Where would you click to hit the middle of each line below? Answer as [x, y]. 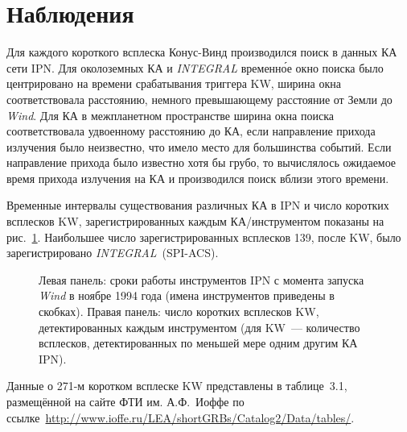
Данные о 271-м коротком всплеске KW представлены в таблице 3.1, [177, 386]
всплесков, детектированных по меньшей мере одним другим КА [198, 343]
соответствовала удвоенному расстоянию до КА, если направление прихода [191, 131]
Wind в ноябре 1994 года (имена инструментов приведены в [187, 295]
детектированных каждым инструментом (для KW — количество [199, 327]
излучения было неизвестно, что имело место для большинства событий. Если [199, 146]
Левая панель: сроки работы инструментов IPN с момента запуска [201, 279]
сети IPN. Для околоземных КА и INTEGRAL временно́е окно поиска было [195, 67]
